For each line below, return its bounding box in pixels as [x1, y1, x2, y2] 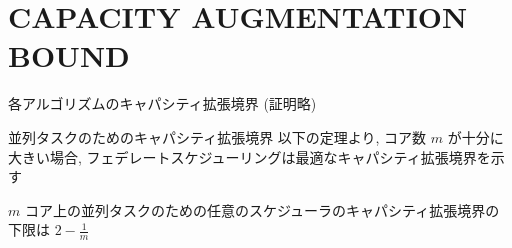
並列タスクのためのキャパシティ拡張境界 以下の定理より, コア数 [8, 126, 427, 147]
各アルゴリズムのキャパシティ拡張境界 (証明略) [8, 93, 317, 114]
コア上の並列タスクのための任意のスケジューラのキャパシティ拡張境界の [24, 199, 500, 220]
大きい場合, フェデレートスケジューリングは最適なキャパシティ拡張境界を [8, 146, 491, 167]
